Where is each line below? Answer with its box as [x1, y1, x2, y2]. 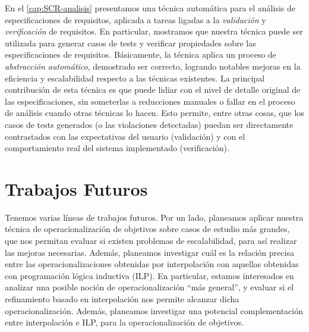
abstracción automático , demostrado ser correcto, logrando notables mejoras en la [5, 59, 301, 72]
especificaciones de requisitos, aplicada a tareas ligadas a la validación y [5, 13, 266, 26]
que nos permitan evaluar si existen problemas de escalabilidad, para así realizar [5, 234, 297, 247]
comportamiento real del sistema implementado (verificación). [5, 142, 229, 154]
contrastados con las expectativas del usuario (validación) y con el [5, 130, 245, 142]
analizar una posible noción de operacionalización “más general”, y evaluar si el [5, 281, 294, 293]
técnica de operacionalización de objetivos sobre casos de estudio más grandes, [5, 223, 290, 235]
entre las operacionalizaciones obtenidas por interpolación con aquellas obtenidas [5, 258, 299, 270]
